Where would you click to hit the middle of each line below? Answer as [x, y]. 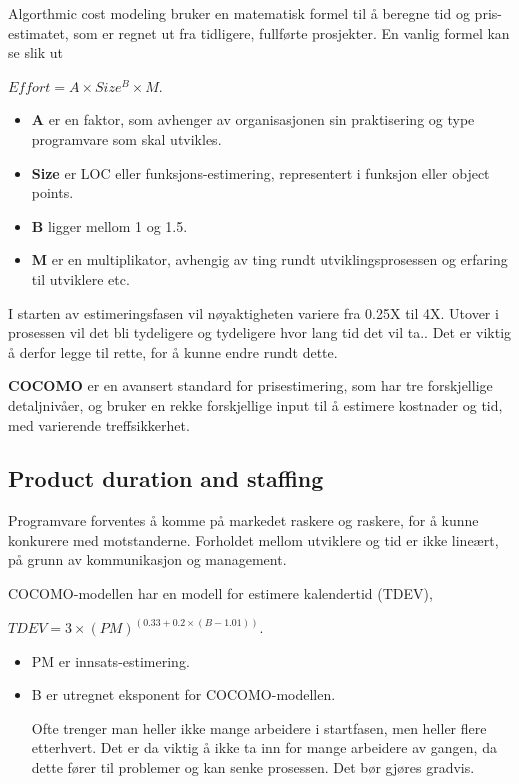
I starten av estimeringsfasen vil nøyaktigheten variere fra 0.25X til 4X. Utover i [253, 312]
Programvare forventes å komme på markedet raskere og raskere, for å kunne [243, 520]
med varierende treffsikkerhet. [99, 424]
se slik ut [35, 52]
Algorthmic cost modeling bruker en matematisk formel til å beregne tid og [239, 13]
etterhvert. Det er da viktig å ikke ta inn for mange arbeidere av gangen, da [264, 747]
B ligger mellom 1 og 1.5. [109, 225]
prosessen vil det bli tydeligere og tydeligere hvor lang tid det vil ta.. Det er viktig [260, 332]
